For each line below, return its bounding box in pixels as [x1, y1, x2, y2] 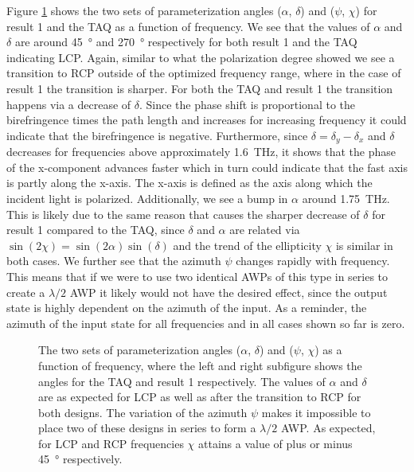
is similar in [335, 236, 393, 253]
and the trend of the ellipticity [173, 236, 322, 253]
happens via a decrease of [6, 96, 131, 112]
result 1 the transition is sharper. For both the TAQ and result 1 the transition [6, 80, 393, 96]
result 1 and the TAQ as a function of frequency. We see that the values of [6, 18, 370, 34]
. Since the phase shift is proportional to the [139, 96, 356, 112]
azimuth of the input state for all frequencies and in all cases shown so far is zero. [6, 314, 405, 331]
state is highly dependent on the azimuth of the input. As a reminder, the [6, 299, 367, 316]
